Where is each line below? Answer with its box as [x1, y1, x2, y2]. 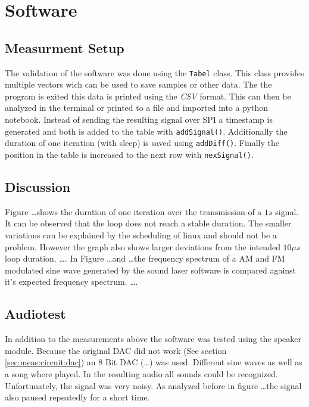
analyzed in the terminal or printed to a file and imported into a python [5, 101, 268, 114]
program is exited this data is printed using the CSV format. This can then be [5, 89, 291, 102]
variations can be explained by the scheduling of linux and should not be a [5, 228, 277, 241]
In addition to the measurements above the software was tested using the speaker [5, 333, 301, 345]
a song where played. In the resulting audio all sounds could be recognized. [5, 367, 278, 380]
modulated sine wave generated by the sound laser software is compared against [5, 263, 296, 276]
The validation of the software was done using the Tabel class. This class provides [5, 66, 304, 79]
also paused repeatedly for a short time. [5, 391, 150, 403]
